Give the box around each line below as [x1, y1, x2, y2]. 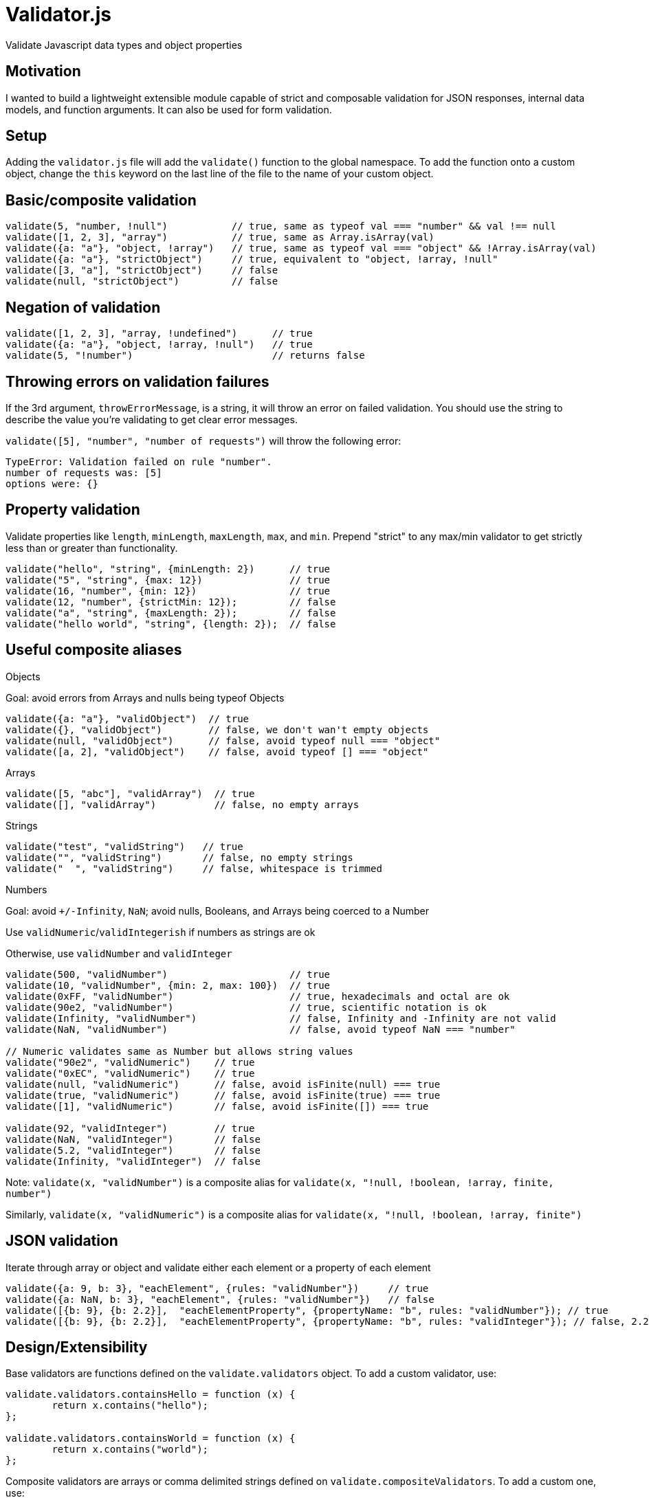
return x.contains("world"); [52, 1444, 209, 1455]
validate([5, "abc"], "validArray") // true [5, 787, 255, 799]
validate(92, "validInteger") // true [5, 1122, 255, 1134]
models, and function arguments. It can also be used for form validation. [5, 103, 332, 115]
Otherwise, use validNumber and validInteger [5, 947, 232, 959]
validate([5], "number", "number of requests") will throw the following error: [5, 434, 401, 447]
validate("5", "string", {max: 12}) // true [5, 574, 331, 585]
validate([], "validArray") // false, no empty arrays [5, 798, 360, 810]
